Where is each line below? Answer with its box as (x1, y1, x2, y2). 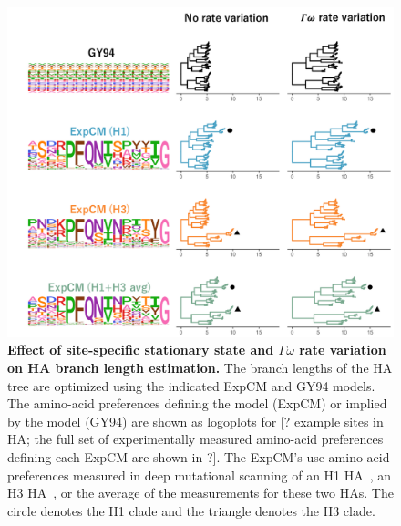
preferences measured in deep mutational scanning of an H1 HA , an (7, 465, 392, 484)
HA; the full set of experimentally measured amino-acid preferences (7, 429, 384, 449)
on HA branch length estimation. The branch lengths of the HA (7, 358, 393, 377)
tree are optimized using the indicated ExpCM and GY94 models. (7, 376, 375, 395)
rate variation (299, 340, 386, 359)
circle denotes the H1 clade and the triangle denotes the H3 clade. (7, 500, 375, 520)
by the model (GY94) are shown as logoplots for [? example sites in (7, 411, 384, 430)
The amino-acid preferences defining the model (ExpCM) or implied (7, 394, 387, 413)
